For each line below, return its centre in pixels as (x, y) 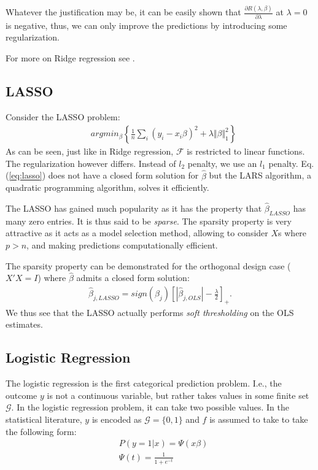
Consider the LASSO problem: (63, 116)
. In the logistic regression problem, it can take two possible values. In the (150, 407)
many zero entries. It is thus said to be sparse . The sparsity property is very (149, 221)
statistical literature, (44, 419)
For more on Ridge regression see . (70, 57)
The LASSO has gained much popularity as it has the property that (134, 208)
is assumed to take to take (259, 419)
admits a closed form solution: (133, 278)
